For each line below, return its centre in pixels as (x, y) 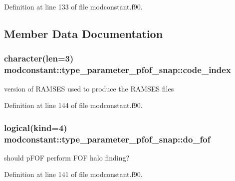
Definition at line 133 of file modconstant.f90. (73, 6)
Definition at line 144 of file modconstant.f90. (73, 105)
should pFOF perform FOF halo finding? (67, 157)
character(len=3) (39, 58)
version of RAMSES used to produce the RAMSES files (89, 88)
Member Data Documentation (84, 33)
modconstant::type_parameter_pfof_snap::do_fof (107, 139)
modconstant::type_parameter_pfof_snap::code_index (117, 70)
